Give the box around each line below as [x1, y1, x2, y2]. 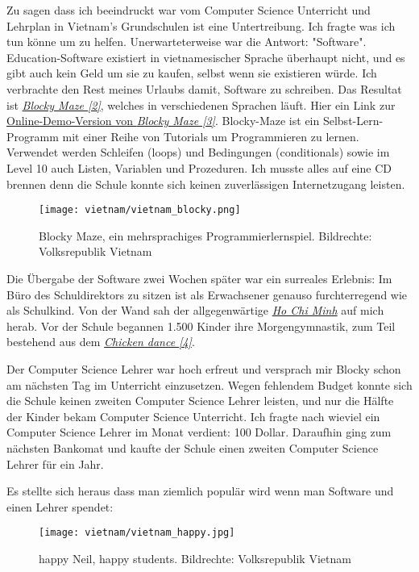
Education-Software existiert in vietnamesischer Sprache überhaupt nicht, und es [6, 48, 405, 65]
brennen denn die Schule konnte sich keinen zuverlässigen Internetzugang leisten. [6, 175, 405, 192]
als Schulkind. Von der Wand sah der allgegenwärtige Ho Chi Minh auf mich [6, 302, 384, 319]
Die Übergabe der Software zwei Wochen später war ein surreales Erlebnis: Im [6, 269, 392, 286]
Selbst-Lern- [322, 112, 384, 129]
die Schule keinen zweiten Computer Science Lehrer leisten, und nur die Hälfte [6, 392, 394, 409]
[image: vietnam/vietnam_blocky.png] [39, 204, 241, 216]
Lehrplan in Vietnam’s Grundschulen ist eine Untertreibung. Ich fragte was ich [6, 17, 396, 34]
